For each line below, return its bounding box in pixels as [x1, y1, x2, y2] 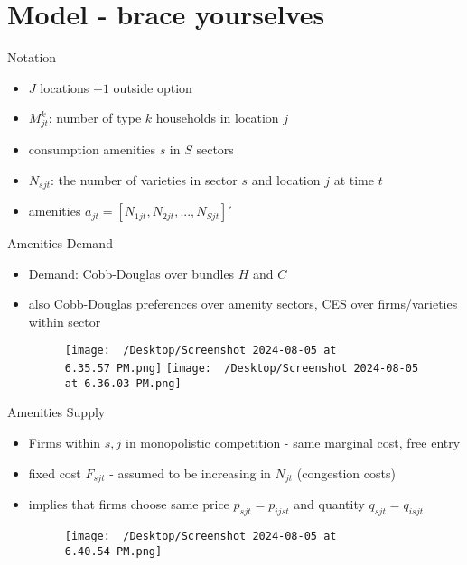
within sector [28, 311, 101, 330]
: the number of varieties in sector [51, 170, 238, 189]
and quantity [294, 495, 365, 514]
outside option [113, 78, 192, 97]
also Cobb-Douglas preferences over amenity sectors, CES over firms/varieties [28, 294, 458, 313]
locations [40, 78, 89, 97]
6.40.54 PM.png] [64, 544, 163, 558]
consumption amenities [28, 140, 155, 159]
